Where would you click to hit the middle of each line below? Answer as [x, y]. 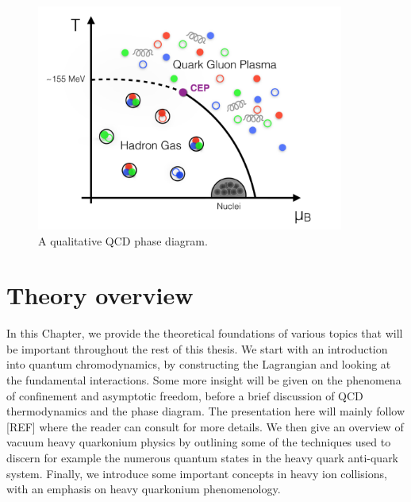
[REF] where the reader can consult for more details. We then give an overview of [205, 426]
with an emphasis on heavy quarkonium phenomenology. [144, 489]
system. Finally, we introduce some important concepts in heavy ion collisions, [197, 473]
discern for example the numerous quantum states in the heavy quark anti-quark [203, 458]
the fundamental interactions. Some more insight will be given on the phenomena [204, 380]
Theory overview [100, 295]
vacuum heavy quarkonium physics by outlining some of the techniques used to [199, 442]
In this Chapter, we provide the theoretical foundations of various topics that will [205, 333]
